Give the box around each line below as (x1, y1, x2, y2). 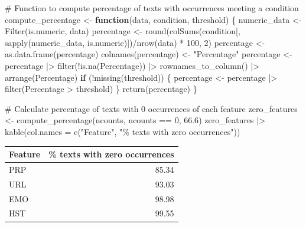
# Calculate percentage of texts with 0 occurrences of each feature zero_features (5, 102, 298, 114)
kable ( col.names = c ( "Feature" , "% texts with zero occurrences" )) (5, 125, 240, 137)
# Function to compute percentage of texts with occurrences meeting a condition (5, 2, 299, 14)
